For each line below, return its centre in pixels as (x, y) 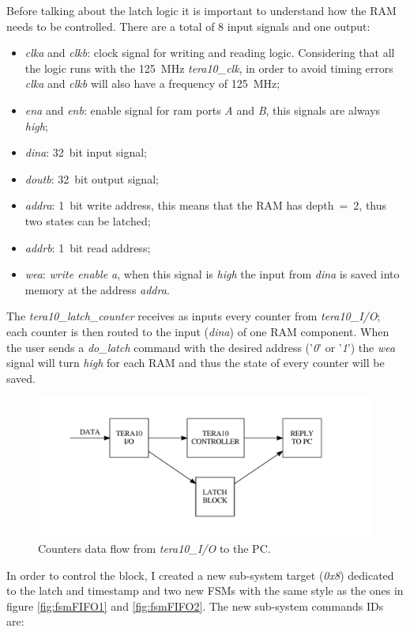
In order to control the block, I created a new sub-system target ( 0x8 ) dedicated (200, 575)
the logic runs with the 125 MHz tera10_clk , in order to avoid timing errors (209, 68)
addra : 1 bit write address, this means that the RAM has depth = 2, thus (206, 205)
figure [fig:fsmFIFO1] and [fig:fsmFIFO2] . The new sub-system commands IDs (195, 606)
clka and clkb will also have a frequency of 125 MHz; (152, 83)
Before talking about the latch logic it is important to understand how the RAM (201, 10)
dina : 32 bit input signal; (86, 152)
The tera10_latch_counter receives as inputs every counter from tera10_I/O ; (194, 316)
